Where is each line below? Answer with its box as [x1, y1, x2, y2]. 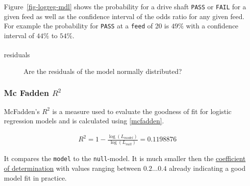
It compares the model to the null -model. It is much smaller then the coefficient [4, 153, 246, 163]
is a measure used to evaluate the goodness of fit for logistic [52, 106, 232, 116]
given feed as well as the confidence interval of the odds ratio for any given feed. [4, 11, 245, 21]
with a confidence [186, 21, 239, 31]
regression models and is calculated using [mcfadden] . [4, 116, 164, 126]
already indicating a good [169, 163, 246, 173]
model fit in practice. [4, 172, 67, 183]
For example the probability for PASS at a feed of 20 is [4, 21, 169, 31]
